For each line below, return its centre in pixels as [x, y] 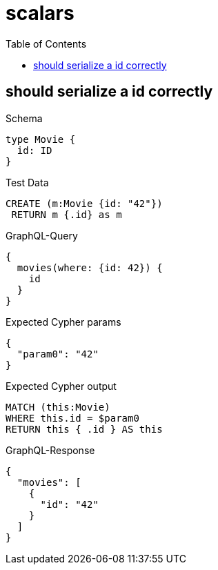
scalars [40, 13]
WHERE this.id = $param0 [72, 418]
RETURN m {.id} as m [67, 214]
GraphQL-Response [50, 450]
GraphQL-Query [42, 235]
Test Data [27, 182]
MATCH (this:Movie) [58, 407]
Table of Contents [46, 43]
